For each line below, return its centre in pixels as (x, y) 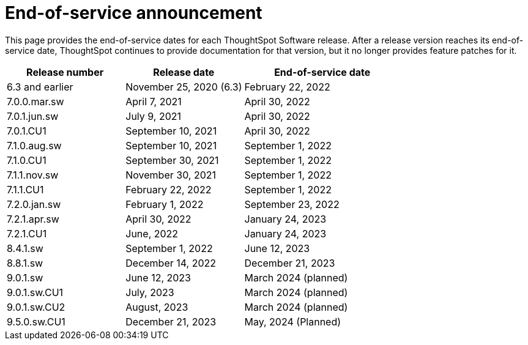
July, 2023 (150, 292)
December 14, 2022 (171, 263)
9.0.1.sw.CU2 (36, 307)
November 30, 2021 (171, 175)
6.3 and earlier (40, 87)
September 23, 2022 (292, 204)
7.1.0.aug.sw (34, 145)
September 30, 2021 (172, 160)
